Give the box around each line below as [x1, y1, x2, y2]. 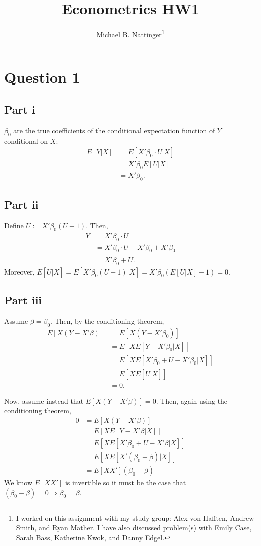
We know [4, 477, 32, 488]
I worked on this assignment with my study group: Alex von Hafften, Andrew [16, 512, 254, 523]
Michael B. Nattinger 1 [96, 28, 165, 39]
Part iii [4, 292, 42, 307]
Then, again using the [160, 395, 228, 406]
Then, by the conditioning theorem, [54, 315, 164, 326]
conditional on [4, 135, 48, 146]
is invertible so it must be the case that [65, 477, 186, 488]
